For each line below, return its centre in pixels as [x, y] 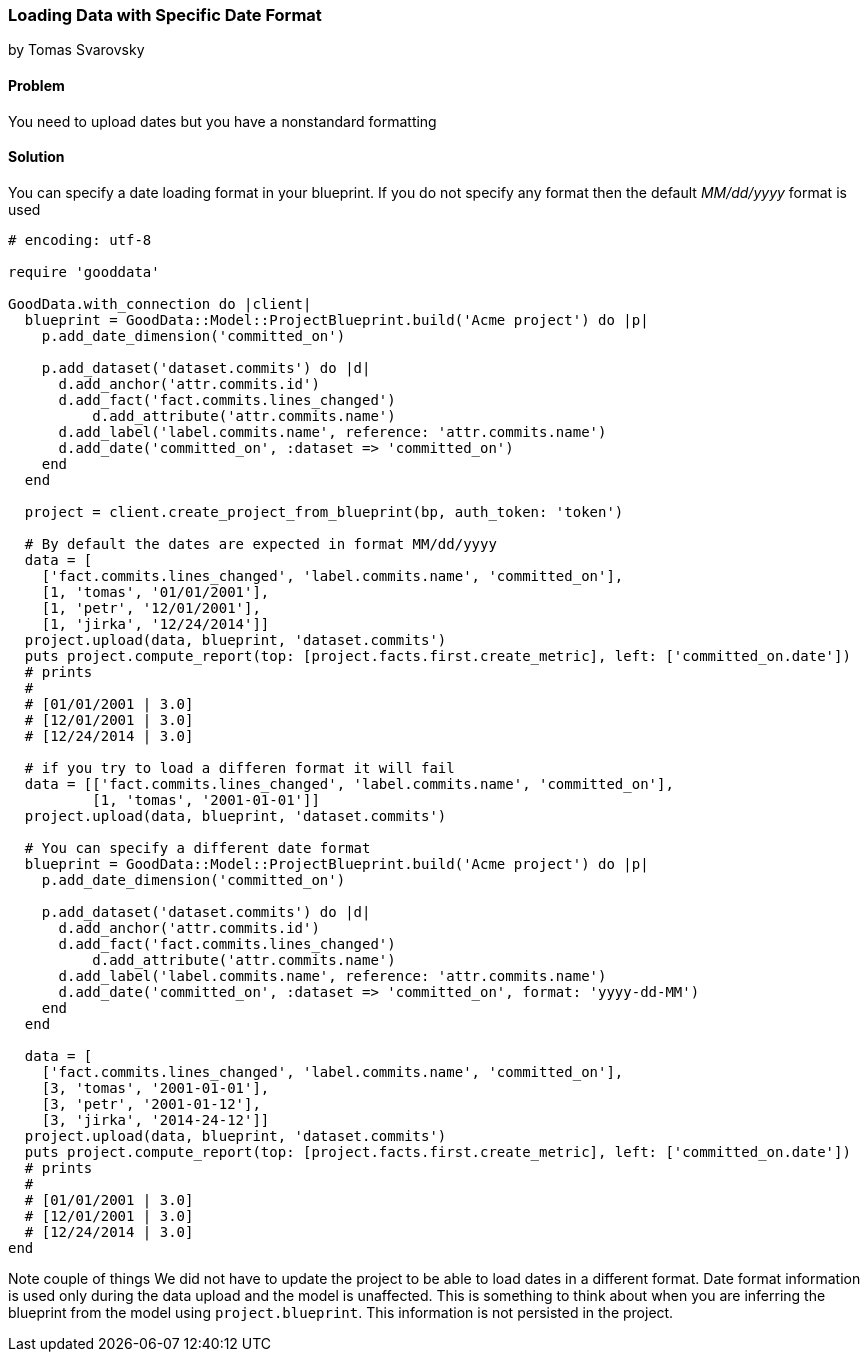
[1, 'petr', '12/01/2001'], [151, 607]
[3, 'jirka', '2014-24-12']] [155, 1119]
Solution [36, 157]
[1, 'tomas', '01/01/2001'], [155, 591]
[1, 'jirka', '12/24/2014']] [155, 623]
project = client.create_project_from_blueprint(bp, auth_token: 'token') [324, 511]
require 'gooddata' [84, 271]
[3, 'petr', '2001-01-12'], [151, 1103]
